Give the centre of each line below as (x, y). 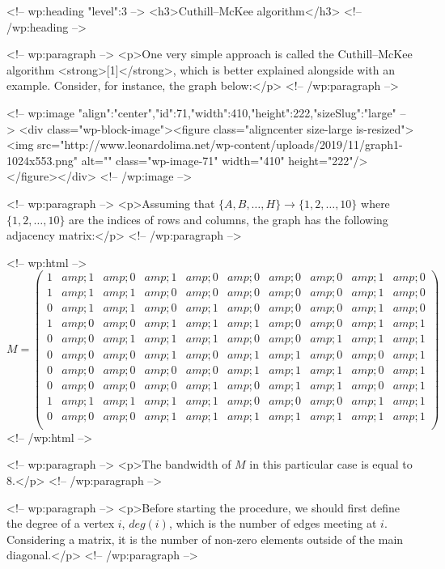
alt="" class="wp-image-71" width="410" (183, 160)
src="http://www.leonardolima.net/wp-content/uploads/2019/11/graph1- (220, 144)
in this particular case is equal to (331, 464)
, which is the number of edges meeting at (273, 523)
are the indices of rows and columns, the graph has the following (229, 219)
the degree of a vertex (61, 523)
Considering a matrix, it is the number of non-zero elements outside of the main (205, 539)
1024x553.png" (42, 160)
